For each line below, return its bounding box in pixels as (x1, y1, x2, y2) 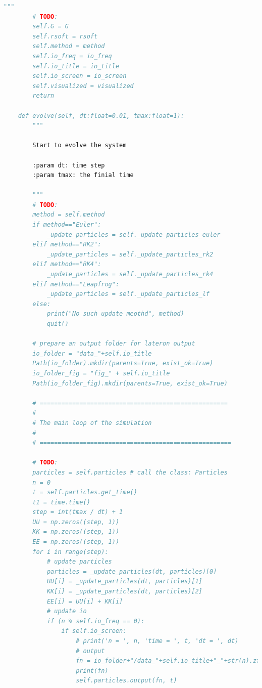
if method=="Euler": (32, 221, 101, 229)
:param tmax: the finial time (32, 171, 134, 179)
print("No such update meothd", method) (46, 310, 184, 318)
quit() (46, 320, 69, 327)
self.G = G (32, 23, 69, 30)
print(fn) (76, 667, 109, 674)
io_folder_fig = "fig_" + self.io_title (32, 369, 170, 377)
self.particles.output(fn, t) (76, 677, 177, 684)
